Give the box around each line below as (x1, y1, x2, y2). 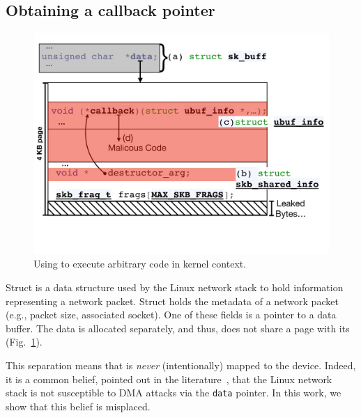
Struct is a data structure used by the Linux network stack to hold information (6, 279, 344, 294)
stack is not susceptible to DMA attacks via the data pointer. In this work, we (6, 385, 341, 400)
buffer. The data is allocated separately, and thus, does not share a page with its (6, 320, 350, 335)
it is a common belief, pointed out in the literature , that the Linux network (6, 371, 332, 386)
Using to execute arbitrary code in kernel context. (33, 256, 247, 271)
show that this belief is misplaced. (6, 398, 151, 413)
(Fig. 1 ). (6, 334, 43, 349)
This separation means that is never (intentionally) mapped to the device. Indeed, (6, 357, 356, 372)
